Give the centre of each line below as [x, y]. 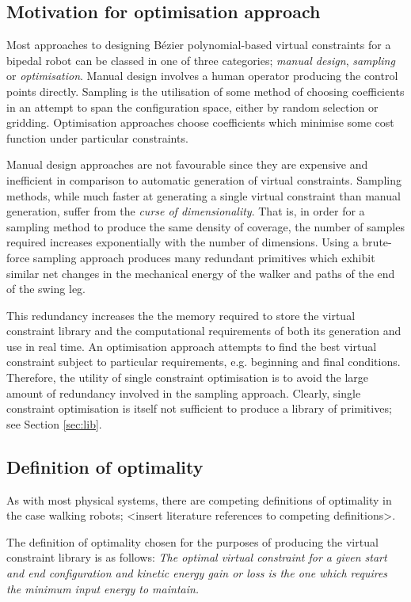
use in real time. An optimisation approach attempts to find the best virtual [192, 346]
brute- [377, 242]
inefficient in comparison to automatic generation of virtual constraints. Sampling [204, 179]
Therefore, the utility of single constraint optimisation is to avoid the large [188, 377]
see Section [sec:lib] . [54, 423]
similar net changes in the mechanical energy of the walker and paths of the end [201, 273]
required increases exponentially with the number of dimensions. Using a [183, 242]
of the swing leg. [46, 289]
